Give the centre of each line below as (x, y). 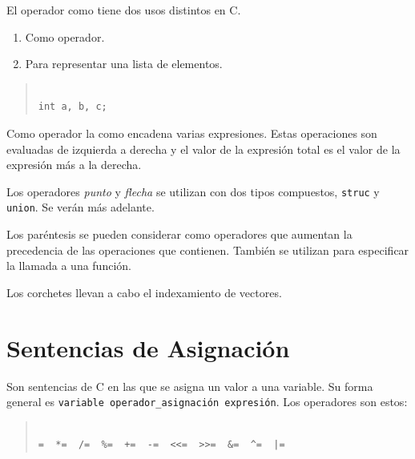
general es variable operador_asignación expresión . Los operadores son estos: (207, 402)
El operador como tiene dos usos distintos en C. (124, 10)
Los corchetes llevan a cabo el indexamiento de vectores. (144, 292)
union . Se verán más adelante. (81, 207)
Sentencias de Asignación (148, 347)
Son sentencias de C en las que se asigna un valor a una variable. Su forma (190, 386)
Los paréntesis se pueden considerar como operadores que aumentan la (179, 234)
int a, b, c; (73, 107)
